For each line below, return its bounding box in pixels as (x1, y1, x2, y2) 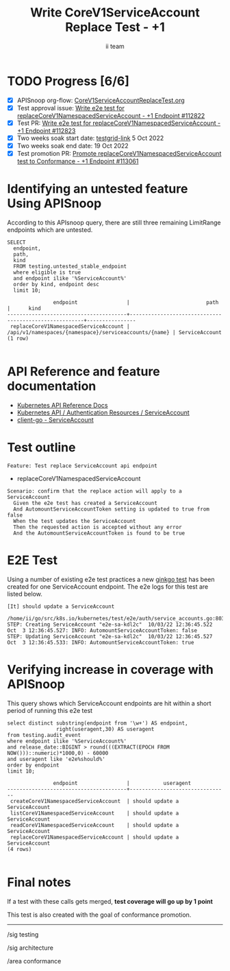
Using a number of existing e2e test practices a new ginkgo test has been (7, 575, 215, 583)
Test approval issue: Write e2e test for (16, 104, 125, 112)
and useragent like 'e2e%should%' (7, 756, 106, 762)
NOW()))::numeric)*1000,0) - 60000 (7, 749, 109, 756)
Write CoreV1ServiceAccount (30, 5, 200, 21)
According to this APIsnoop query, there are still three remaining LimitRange (7, 218, 221, 226)
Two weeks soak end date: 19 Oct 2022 (16, 141, 129, 150)
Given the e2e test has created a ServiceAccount (13, 500, 157, 506)
